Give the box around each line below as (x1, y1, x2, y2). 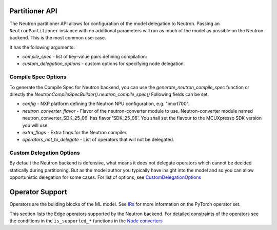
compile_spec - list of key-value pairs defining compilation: (22, 54, 147, 60)
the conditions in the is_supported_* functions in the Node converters (9, 218, 163, 224)
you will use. (22, 122, 49, 128)
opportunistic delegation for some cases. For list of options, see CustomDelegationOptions (9, 174, 202, 180)
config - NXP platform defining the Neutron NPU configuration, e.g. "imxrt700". (22, 100, 190, 107)
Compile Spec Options (9, 73, 67, 80)
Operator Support (9, 187, 68, 197)
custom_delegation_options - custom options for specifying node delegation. (22, 60, 185, 67)
